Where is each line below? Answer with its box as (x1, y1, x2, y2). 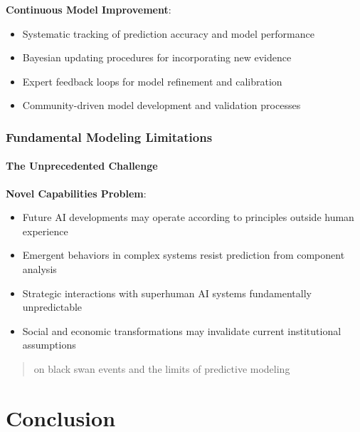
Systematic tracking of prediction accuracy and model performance (22, 26, 314, 41)
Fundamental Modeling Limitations (6, 128, 213, 145)
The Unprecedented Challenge (6, 158, 158, 173)
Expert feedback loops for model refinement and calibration (22, 73, 282, 88)
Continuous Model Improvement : (6, 2, 171, 16)
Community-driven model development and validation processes (22, 98, 301, 113)
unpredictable (22, 299, 83, 314)
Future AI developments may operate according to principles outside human (22, 210, 354, 225)
